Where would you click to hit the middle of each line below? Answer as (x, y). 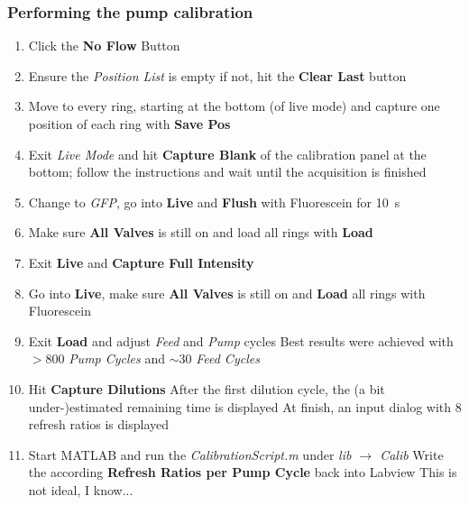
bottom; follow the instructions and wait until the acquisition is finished (227, 172)
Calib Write (412, 454)
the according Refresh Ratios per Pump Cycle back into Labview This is (243, 472)
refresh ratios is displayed (99, 424)
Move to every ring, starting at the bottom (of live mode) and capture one (234, 106)
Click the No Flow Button (104, 46)
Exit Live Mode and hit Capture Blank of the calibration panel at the (227, 154)
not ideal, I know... (81, 489)
